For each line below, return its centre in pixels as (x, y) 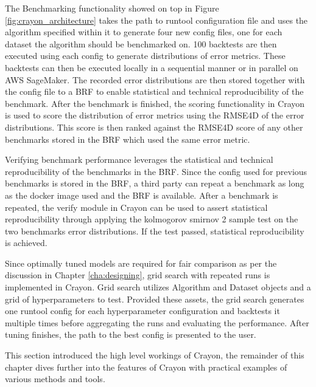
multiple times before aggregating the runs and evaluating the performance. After (157, 322)
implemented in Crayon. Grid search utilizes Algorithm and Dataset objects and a (158, 287)
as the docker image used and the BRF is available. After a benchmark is (142, 195)
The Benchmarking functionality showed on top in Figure (112, 8)
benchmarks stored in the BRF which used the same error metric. (128, 139)
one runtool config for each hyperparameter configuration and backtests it (142, 311)
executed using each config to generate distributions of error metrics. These (145, 56)
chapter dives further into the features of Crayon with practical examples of (146, 367)
